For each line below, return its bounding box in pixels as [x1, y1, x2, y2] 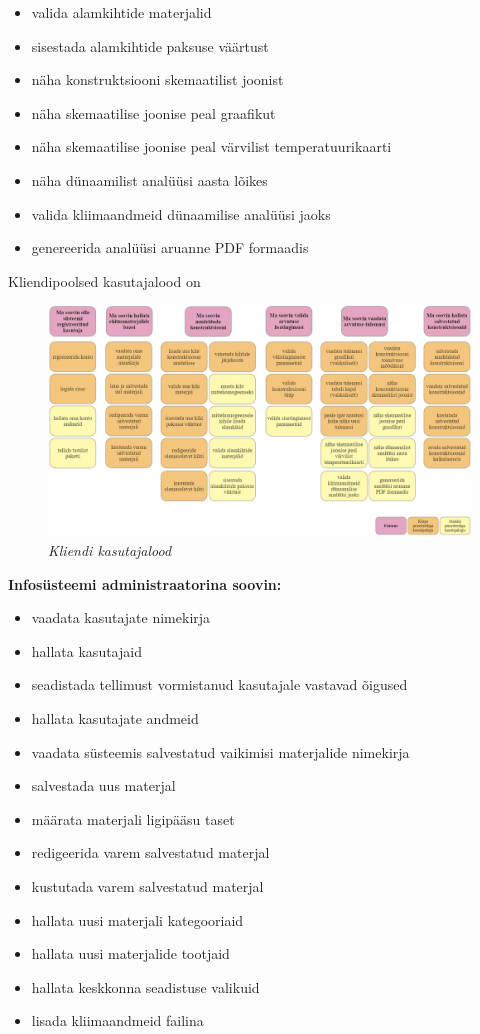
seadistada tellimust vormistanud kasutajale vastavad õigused [31, 674, 408, 695]
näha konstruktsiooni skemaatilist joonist [31, 69, 284, 90]
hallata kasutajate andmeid [31, 707, 199, 728]
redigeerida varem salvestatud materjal [31, 842, 270, 863]
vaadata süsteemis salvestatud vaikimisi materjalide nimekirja [31, 741, 410, 762]
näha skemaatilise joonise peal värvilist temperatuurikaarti [31, 136, 392, 157]
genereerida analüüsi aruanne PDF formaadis [31, 237, 309, 258]
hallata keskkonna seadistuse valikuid [31, 976, 260, 997]
